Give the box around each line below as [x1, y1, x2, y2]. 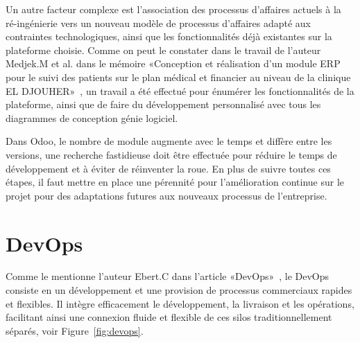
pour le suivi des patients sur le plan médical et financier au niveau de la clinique [6, 69, 351, 84]
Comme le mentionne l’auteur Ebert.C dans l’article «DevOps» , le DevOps [6, 269, 329, 283]
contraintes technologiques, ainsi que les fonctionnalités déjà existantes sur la [6, 29, 332, 44]
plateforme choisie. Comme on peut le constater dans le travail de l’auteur [6, 42, 321, 57]
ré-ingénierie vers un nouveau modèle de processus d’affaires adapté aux [6, 15, 311, 30]
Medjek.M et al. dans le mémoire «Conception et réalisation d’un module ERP [6, 56, 341, 71]
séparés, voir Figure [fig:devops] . [6, 323, 144, 337]
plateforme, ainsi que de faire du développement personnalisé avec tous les [6, 97, 321, 112]
